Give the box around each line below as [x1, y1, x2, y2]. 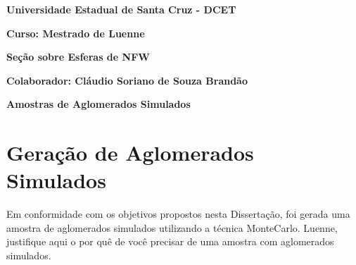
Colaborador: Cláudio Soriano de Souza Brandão [6, 73, 248, 87]
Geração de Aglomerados [6, 138, 254, 167]
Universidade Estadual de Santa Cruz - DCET [6, 2, 236, 16]
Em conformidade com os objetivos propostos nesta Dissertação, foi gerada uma [6, 207, 350, 221]
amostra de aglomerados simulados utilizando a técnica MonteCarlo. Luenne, [6, 220, 338, 235]
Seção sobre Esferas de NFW [6, 49, 150, 64]
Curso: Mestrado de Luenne [6, 25, 145, 40]
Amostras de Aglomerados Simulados [6, 97, 191, 111]
